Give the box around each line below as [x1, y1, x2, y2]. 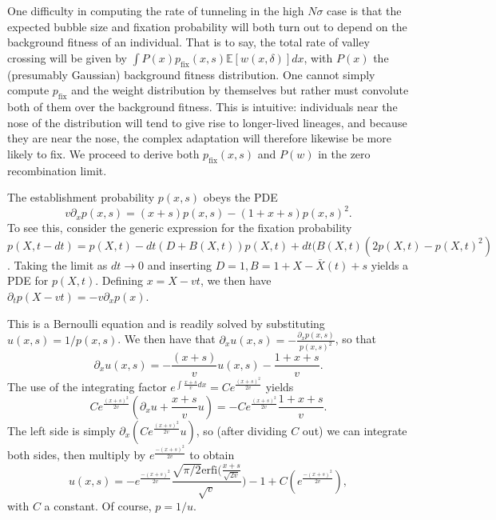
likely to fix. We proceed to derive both [7, 145, 200, 162]
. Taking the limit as [7, 256, 108, 273]
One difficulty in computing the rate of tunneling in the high [7, 2, 304, 18]
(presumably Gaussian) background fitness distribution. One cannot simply [7, 66, 375, 82]
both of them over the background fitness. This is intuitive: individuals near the [7, 98, 398, 114]
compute [7, 82, 50, 98]
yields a [371, 256, 409, 273]
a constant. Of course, [44, 498, 152, 514]
